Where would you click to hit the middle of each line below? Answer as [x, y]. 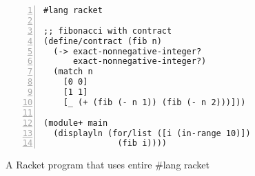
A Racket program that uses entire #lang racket [108, 165]
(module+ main [76, 123]
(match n [73, 72]
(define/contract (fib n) [103, 41]
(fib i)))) [142, 143]
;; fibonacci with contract [108, 31]
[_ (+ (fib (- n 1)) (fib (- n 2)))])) [154, 102]
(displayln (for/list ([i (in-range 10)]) [152, 133]
